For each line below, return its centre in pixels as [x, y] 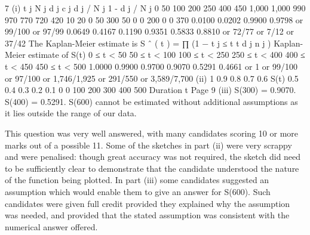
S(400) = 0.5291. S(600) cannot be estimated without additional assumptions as [151, 101]
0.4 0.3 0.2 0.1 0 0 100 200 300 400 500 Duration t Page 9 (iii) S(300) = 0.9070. [151, 90]
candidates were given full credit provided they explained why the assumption [148, 203]
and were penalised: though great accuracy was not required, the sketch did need [153, 157]
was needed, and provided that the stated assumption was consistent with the [147, 215]
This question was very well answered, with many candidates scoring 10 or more [151, 133]
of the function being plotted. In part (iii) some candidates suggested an [137, 180]
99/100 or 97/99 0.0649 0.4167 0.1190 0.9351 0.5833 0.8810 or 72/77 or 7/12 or [149, 31]
